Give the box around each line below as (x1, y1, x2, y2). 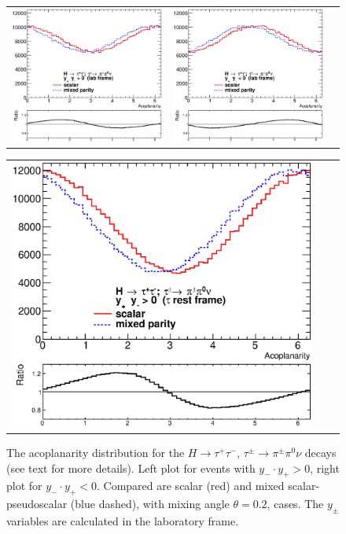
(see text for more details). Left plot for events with (6, 459, 256, 476)
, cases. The (267, 495, 324, 512)
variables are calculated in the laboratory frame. (6, 513, 239, 529)
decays (304, 444, 337, 461)
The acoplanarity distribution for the (6, 444, 185, 461)
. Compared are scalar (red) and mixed (97, 477, 285, 494)
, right (310, 459, 340, 476)
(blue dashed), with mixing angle (70, 495, 230, 512)
